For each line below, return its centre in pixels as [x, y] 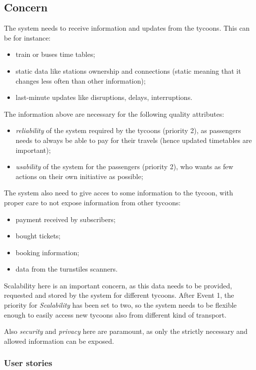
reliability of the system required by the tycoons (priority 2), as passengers [128, 130]
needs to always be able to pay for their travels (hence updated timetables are [134, 140]
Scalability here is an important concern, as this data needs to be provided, [118, 285]
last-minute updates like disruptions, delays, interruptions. [104, 97]
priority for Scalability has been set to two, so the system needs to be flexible [120, 305]
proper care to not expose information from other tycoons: [92, 202]
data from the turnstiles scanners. [66, 269]
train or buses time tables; [55, 54]
